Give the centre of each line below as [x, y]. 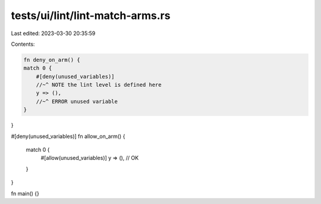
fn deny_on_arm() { [52, 60]
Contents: [23, 44]
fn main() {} [25, 193]
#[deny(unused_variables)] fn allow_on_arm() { [68, 136]
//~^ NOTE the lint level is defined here [99, 85]
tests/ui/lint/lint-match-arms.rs [91, 15]
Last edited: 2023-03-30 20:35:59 [53, 33]
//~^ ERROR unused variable [77, 101]
